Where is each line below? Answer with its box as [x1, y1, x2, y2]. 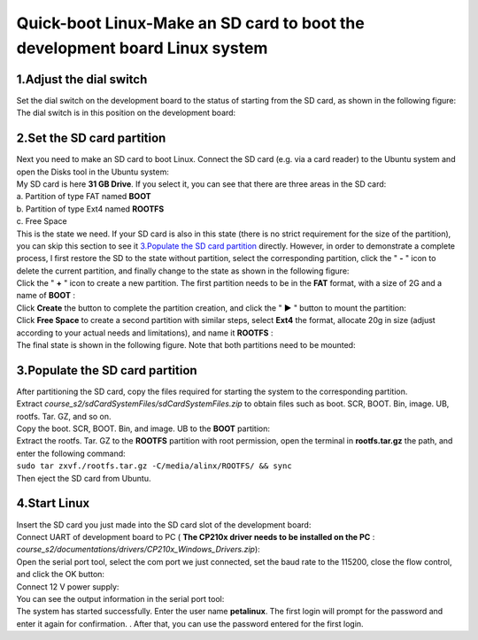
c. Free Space [16, 216, 67, 227]
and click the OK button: [16, 569, 105, 580]
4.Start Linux [16, 496, 90, 511]
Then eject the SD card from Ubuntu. [16, 473, 151, 483]
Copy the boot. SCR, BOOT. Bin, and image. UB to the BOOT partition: [16, 423, 270, 434]
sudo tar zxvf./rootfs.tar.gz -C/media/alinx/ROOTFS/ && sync [16, 461, 292, 471]
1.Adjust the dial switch [16, 72, 148, 87]
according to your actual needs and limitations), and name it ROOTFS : [16, 328, 274, 338]
